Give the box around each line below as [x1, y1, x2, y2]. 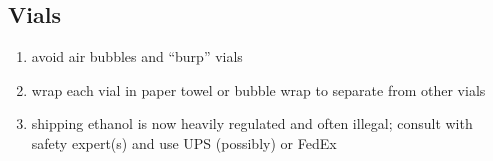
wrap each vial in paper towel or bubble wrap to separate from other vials [31, 79, 486, 100]
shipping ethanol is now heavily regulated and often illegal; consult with [31, 113, 473, 134]
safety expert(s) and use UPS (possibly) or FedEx [31, 132, 337, 153]
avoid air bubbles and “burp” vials [31, 46, 243, 67]
